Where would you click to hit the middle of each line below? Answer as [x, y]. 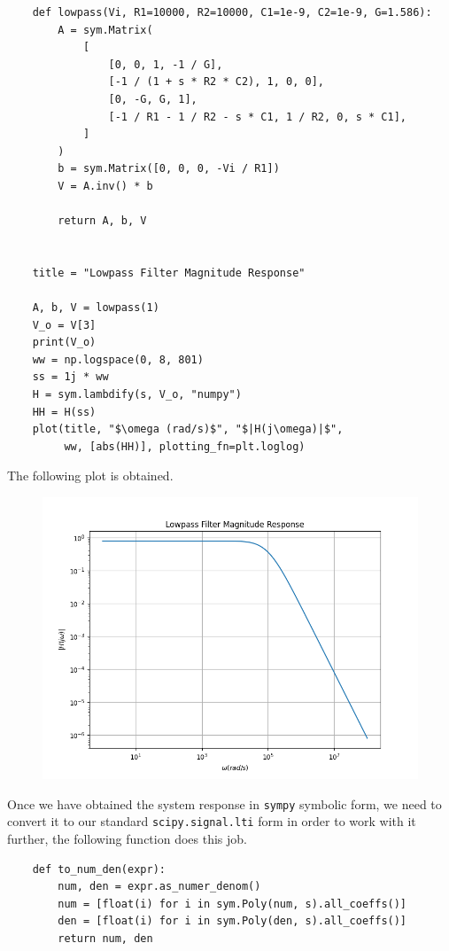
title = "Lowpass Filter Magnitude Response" [169, 273]
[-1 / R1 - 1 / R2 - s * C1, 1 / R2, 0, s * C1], [258, 117]
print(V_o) [64, 343]
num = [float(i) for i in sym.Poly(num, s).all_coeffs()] [232, 904]
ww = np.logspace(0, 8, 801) [118, 359]
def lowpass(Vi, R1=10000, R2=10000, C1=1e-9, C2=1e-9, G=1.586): [232, 12]
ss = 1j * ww [70, 377]
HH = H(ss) [64, 412]
